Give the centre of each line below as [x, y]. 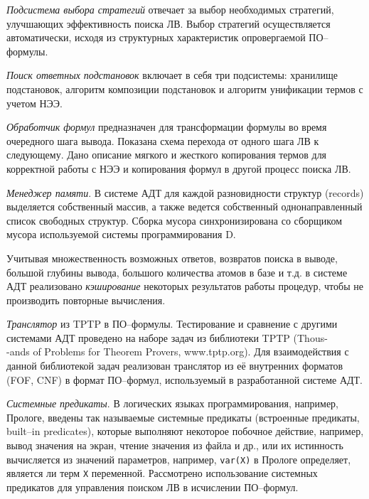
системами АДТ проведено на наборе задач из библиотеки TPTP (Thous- [167, 337]
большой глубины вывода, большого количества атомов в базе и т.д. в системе [177, 272]
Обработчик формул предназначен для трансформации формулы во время [167, 127]
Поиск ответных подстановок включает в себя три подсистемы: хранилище [172, 75]
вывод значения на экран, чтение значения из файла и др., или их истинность [175, 445]
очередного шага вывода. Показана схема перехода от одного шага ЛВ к [163, 140]
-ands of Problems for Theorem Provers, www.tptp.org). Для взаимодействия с [178, 352]
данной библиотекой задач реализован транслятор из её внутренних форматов [175, 366]
